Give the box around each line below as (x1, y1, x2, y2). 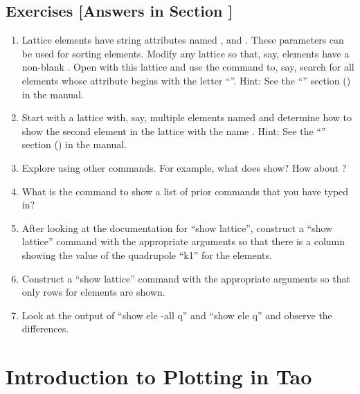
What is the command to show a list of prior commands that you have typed (21, 183, 349, 198)
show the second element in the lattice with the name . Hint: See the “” (21, 123, 326, 138)
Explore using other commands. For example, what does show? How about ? (21, 160, 347, 174)
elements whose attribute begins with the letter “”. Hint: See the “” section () (21, 73, 351, 87)
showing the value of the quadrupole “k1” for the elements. (21, 247, 272, 262)
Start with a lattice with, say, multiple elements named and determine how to (21, 110, 352, 125)
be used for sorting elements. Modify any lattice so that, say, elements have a (21, 46, 350, 60)
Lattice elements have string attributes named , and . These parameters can (21, 33, 344, 47)
